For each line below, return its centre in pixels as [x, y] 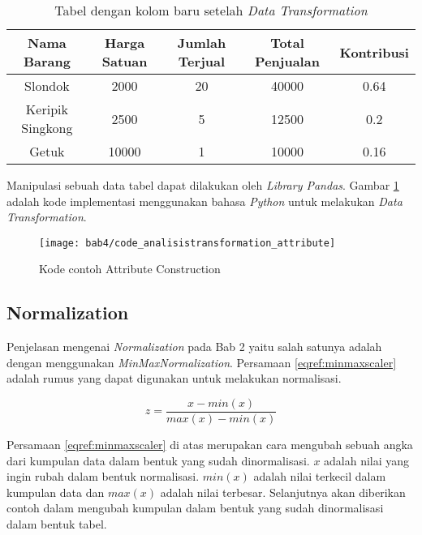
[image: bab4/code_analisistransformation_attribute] [187, 243]
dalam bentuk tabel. [57, 524]
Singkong [47, 128]
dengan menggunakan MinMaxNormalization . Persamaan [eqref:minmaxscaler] [202, 362]
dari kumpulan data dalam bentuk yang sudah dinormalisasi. [158, 460]
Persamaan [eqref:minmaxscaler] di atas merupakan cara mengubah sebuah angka [210, 445]
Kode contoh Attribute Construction [130, 269]
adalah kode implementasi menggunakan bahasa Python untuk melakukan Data [205, 201]
